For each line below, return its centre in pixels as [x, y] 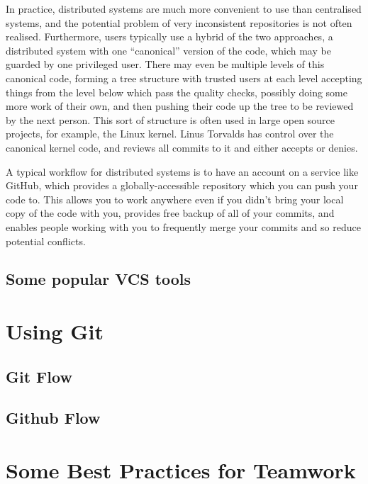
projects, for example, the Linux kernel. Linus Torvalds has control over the [170, 134]
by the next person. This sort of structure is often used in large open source [170, 119]
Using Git [55, 331]
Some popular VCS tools [99, 279]
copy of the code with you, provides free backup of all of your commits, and [170, 213]
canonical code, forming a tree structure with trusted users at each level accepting [184, 78]
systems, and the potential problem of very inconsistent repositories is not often [179, 22]
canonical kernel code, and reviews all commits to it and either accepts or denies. [182, 147]
